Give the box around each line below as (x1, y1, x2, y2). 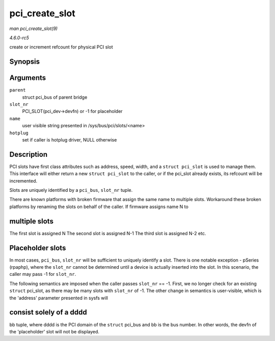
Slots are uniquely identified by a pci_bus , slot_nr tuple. (9, 187, 133, 193)
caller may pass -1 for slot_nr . (9, 271, 76, 277)
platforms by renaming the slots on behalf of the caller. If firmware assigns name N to (9, 204, 188, 210)
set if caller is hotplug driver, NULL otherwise (22, 136, 117, 143)
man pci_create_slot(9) (9, 25, 58, 32)
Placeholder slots (9, 243, 66, 252)
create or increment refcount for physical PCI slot (9, 44, 113, 50)
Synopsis (9, 58, 40, 66)
